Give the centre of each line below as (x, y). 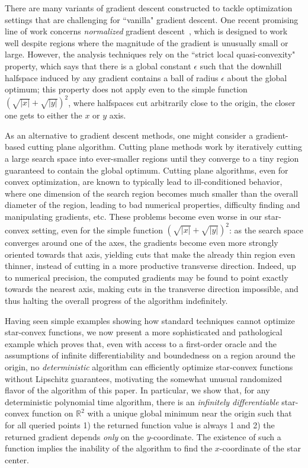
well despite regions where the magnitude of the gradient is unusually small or (147, 42)
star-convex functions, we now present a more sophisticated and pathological (144, 332)
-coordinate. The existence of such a (216, 436)
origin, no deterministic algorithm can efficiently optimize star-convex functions (149, 367)
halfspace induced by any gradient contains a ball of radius (112, 77)
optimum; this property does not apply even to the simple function (126, 89)
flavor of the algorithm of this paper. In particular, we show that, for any (137, 390)
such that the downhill (241, 65)
